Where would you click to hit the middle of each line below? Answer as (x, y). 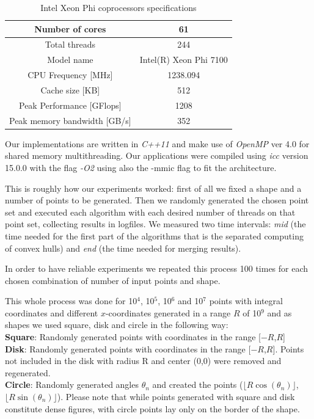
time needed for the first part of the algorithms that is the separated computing (154, 235)
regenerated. (28, 372)
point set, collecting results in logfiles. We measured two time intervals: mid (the (155, 224)
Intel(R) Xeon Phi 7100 (184, 60)
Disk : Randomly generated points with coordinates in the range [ (128, 348)
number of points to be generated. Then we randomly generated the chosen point (157, 200)
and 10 (191, 301)
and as (279, 312)
